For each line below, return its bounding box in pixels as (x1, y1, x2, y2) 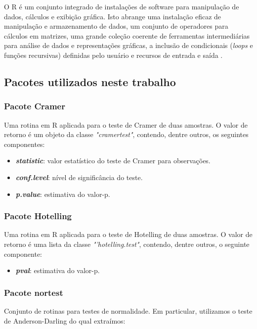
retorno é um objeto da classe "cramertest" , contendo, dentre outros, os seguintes (4, 129, 249, 140)
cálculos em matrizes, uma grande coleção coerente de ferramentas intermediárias (4, 30, 250, 41)
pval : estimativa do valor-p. (15, 265, 100, 276)
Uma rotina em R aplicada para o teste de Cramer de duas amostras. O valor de (4, 119, 248, 130)
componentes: (4, 139, 45, 149)
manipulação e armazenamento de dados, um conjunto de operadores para (4, 21, 228, 31)
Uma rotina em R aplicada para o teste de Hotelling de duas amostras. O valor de (4, 229, 253, 239)
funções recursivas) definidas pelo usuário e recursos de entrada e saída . (4, 49, 223, 60)
